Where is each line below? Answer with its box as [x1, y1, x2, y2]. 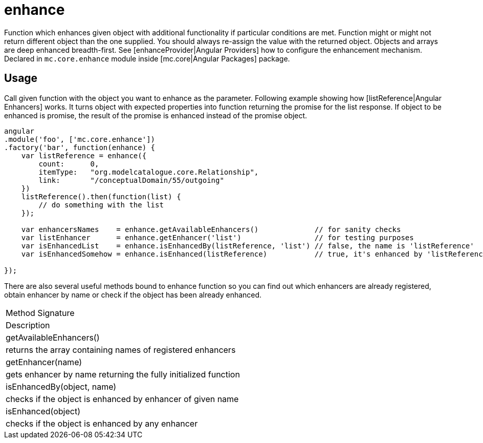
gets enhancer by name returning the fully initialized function [6, 369, 240, 379]
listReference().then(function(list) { [21, 192, 181, 201]
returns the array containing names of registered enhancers [6, 344, 236, 355]
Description [6, 320, 50, 330]
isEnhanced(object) [6, 406, 81, 416]
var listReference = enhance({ [21, 151, 147, 160]
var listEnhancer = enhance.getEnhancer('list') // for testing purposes [21, 233, 414, 242]
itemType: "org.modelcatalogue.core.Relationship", [38, 167, 259, 176]
